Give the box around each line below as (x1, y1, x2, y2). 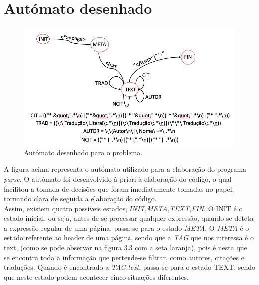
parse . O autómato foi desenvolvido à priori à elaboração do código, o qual (4, 173, 232, 184)
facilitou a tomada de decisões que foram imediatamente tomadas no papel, (4, 183, 234, 194)
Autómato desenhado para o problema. (24, 147, 143, 157)
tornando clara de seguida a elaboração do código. (4, 193, 157, 204)
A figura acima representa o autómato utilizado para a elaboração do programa (4, 164, 247, 174)
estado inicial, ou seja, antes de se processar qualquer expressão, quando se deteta (4, 213, 254, 223)
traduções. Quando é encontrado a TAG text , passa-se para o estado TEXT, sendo (4, 262, 255, 272)
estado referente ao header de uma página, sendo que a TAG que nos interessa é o (4, 232, 254, 243)
